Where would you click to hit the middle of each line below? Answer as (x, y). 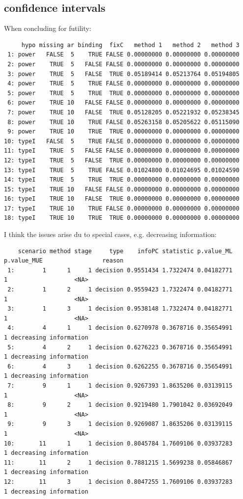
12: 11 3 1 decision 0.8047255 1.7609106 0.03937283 (118, 482)
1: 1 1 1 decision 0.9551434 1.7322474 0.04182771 (120, 270)
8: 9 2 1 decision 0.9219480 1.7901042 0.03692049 (120, 405)
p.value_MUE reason (64, 261)
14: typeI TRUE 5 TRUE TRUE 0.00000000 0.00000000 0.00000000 (122, 180)
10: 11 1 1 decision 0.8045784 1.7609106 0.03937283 (118, 443)
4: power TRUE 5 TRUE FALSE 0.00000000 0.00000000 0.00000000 (123, 84)
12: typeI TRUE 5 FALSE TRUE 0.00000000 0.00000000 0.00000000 (122, 160)
